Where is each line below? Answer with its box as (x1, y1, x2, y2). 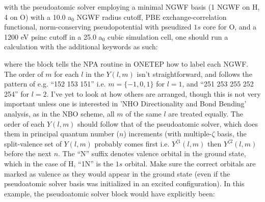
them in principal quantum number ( (4, 128, 120, 139)
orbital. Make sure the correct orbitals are (124, 158, 256, 168)
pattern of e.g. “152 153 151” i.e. (4, 78, 106, 89)
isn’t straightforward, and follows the (137, 68, 252, 79)
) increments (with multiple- (123, 128, 212, 139)
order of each (4, 118, 45, 129)
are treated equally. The (168, 108, 243, 119)
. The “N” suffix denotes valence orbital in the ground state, (58, 148, 246, 159)
